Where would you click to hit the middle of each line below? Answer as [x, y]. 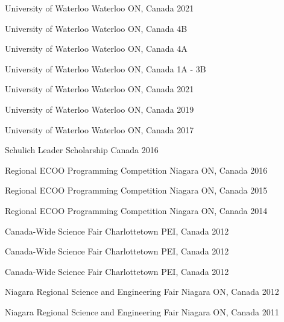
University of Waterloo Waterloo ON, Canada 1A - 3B [106, 68]
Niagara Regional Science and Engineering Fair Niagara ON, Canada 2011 [142, 311]
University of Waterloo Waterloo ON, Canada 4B [96, 28]
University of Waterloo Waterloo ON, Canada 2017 [99, 129]
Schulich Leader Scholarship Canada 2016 [82, 150]
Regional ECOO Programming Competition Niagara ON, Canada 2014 [136, 210]
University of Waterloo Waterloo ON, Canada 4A [96, 49]
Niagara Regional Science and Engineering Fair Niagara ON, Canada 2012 [142, 292]
